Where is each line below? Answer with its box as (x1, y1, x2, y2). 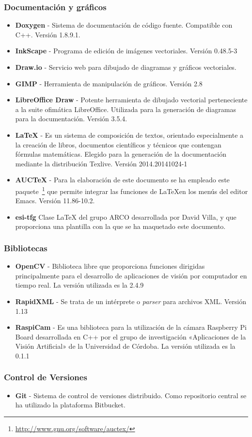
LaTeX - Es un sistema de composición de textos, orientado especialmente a (15, 129, 244, 140)
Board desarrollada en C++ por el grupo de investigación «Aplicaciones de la (15, 331, 246, 341)
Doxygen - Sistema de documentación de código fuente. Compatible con (15, 20, 233, 30)
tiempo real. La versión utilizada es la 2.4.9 (15, 280, 144, 290)
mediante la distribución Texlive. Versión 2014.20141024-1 (15, 158, 188, 168)
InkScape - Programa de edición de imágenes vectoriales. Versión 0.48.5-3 (15, 46, 237, 56)
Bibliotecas (4, 242, 47, 254)
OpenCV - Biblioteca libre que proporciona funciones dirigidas (15, 261, 205, 271)
